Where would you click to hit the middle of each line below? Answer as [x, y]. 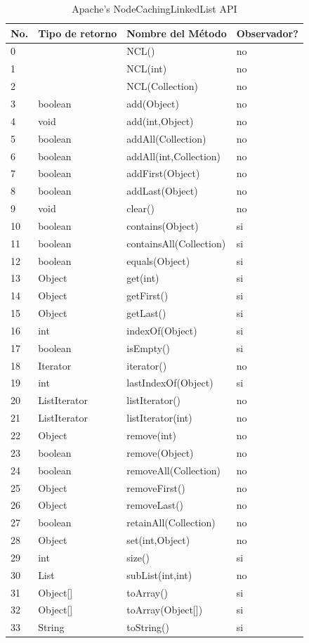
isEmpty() [148, 348]
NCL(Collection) [162, 86]
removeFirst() [156, 487]
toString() [148, 627]
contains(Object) [163, 225]
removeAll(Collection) [174, 470]
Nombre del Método [177, 33]
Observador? [267, 33]
